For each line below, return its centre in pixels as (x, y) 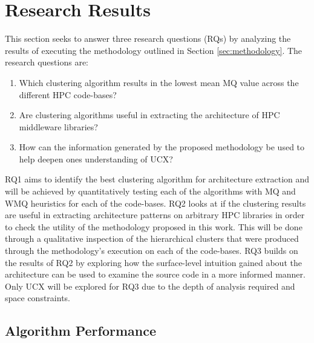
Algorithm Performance (81, 331)
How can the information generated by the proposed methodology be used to (162, 147)
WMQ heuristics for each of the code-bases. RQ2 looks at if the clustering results (155, 203)
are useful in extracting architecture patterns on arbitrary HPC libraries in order (155, 215)
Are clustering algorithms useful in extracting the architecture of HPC (149, 115)
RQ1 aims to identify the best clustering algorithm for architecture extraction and (157, 179)
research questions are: (47, 62)
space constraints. (38, 298)
